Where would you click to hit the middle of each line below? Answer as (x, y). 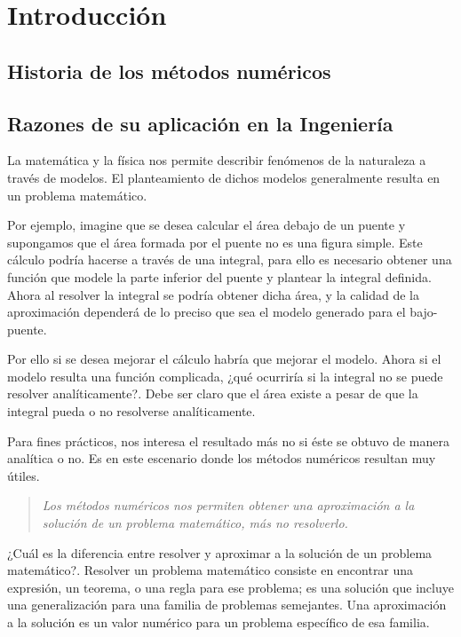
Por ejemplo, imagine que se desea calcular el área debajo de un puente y (207, 225)
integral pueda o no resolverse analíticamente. (131, 411)
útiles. (24, 475)
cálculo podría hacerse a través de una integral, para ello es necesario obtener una (230, 260)
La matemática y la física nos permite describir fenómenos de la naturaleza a (217, 160)
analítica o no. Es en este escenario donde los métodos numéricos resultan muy (222, 458)
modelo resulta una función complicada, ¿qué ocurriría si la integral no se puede (225, 376)
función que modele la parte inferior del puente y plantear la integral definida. (219, 276)
